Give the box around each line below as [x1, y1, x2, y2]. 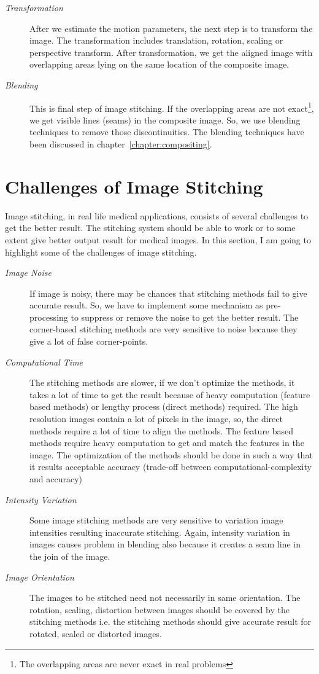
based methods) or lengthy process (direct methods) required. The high [29, 400, 298, 413]
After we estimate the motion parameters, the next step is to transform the [29, 22, 313, 34]
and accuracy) [29, 472, 82, 485]
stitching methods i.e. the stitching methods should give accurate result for [29, 615, 312, 628]
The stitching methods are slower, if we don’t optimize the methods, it [29, 376, 295, 389]
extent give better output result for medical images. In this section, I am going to [5, 233, 311, 246]
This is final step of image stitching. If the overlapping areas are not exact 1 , [29, 100, 314, 114]
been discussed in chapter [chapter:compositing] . [29, 138, 212, 150]
